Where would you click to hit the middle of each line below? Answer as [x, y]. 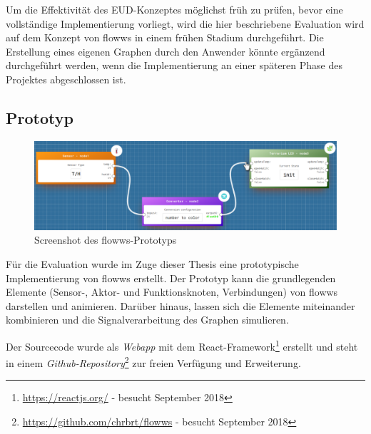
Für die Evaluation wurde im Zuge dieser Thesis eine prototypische [152, 264]
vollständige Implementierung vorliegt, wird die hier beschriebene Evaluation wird [185, 23]
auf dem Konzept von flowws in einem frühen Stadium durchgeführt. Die [165, 37]
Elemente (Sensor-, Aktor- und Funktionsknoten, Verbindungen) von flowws [172, 292]
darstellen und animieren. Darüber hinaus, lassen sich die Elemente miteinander [181, 305]
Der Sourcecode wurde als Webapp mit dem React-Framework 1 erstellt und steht [182, 345]
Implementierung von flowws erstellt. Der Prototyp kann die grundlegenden [171, 278]
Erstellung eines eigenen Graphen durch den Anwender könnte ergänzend [166, 51]
